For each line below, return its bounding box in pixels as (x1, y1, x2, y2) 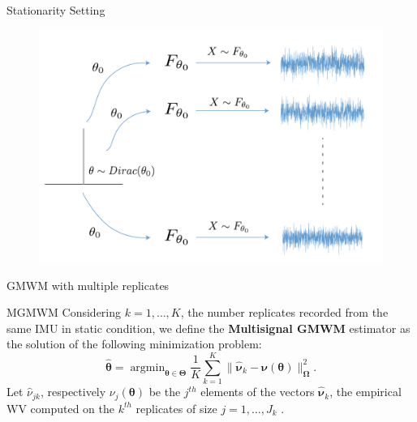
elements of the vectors (200, 383, 315, 400)
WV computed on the (6, 399, 114, 416)
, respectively (40, 383, 106, 400)
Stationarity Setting (6, 2, 105, 18)
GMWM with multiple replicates (6, 276, 170, 293)
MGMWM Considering (6, 304, 122, 321)
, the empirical (329, 383, 402, 400)
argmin (130, 361, 166, 373)
